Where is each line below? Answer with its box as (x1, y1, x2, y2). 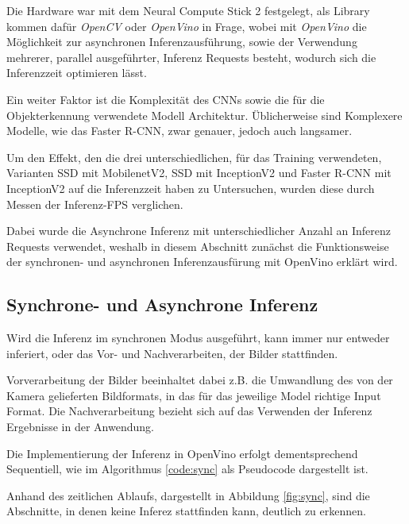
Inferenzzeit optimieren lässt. (6, 64, 147, 81)
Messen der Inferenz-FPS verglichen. (6, 195, 183, 212)
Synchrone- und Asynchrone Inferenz (6, 292, 318, 317)
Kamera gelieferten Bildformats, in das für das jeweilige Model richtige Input (6, 387, 381, 403)
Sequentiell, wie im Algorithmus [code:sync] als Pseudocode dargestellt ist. (6, 460, 368, 477)
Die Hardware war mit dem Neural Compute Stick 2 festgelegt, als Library (6, 2, 370, 18)
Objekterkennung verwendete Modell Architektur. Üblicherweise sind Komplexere (6, 106, 403, 123)
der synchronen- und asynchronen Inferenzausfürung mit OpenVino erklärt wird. (6, 253, 398, 270)
